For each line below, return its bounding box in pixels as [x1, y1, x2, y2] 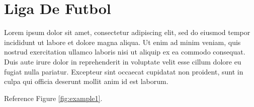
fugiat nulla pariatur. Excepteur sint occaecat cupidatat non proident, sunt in [4, 66, 243, 76]
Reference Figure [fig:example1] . [4, 92, 103, 103]
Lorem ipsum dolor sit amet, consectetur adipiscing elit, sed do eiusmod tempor [4, 27, 250, 37]
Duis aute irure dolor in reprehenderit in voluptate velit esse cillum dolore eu [4, 56, 241, 66]
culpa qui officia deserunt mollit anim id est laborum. [4, 76, 168, 86]
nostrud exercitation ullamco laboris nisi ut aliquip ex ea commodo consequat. [4, 46, 245, 57]
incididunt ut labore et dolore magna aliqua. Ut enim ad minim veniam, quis [4, 36, 241, 47]
